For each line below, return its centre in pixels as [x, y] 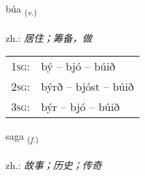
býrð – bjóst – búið [87, 87]
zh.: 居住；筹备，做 [49, 37]
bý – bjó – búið [78, 66]
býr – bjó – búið [80, 107]
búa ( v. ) [22, 9]
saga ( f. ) [22, 137]
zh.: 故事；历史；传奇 [54, 165]
